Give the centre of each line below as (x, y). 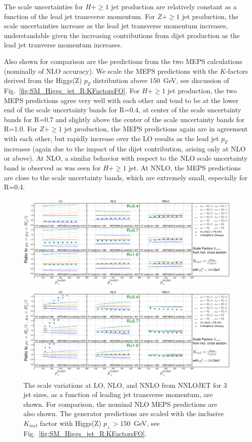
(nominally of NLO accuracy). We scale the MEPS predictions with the (111, 71)
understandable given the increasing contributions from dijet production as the (122, 35)
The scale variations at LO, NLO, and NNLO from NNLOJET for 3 (125, 385)
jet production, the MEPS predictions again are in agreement (156, 129)
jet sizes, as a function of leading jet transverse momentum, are (118, 394)
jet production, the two (202, 90)
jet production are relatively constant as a (174, 6)
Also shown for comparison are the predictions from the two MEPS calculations (123, 61)
